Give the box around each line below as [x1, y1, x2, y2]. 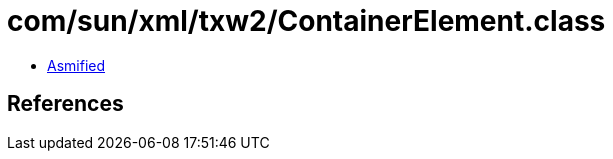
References [7, 91, 124, 117]
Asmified [47, 56, 106, 74]
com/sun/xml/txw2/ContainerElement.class [7, 4, 606, 38]
